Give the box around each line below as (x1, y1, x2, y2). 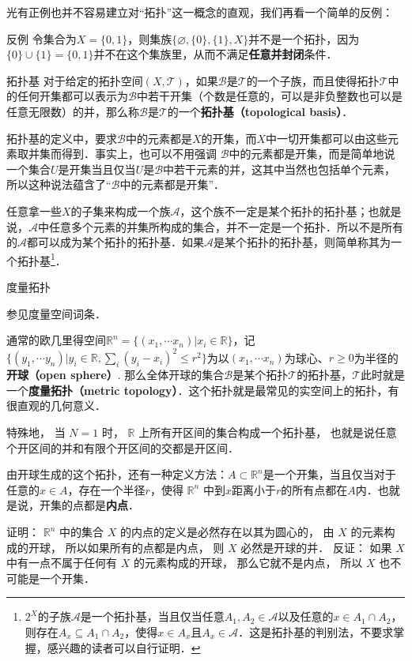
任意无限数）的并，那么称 (6, 103, 139, 119)
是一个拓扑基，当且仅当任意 (80, 608, 225, 625)
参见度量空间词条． (6, 305, 106, 321)
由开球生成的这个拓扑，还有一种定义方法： (6, 466, 228, 483)
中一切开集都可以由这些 (266, 130, 388, 146)
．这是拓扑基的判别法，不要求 (238, 623, 394, 640)
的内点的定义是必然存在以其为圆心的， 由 (119, 524, 335, 539)
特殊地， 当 (6, 424, 66, 441)
